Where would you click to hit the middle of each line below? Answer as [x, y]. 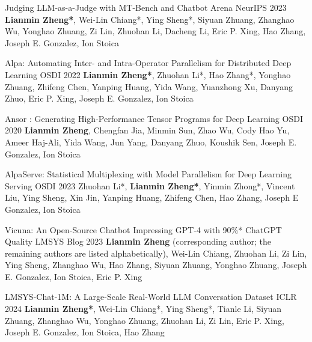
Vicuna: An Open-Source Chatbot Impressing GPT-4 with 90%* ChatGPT [143, 229]
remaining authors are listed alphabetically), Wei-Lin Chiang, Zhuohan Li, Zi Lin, [156, 253]
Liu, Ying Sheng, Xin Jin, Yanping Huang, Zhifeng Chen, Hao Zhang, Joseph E [152, 197]
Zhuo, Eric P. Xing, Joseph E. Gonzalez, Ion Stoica [99, 98]
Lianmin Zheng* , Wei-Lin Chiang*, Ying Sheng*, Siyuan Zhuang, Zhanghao [150, 19]
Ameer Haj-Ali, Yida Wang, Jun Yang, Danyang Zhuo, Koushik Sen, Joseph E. [151, 142]
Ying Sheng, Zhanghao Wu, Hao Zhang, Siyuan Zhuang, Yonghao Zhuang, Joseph [156, 265]
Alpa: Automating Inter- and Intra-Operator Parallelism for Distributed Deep [148, 63]
